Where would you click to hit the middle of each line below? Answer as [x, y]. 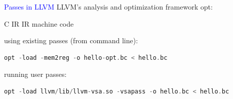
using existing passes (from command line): [71, 40]
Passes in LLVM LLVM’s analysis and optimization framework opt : [108, 7]
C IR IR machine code [39, 23]
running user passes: [35, 74]
